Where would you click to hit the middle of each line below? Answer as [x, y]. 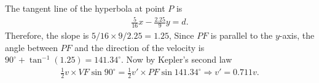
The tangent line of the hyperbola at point [85, 8]
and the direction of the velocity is [140, 47]
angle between [31, 47]
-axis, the [297, 35]
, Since [182, 35]
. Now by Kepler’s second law [177, 59]
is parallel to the [242, 35]
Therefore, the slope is [47, 35]
